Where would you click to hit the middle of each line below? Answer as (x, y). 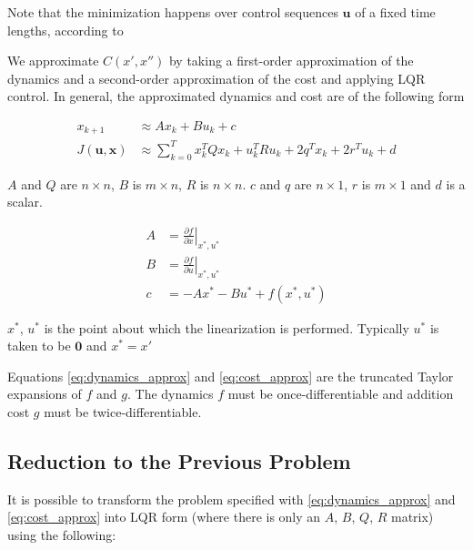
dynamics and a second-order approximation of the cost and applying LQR (216, 78)
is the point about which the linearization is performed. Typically (226, 327)
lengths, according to (65, 30)
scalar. (25, 202)
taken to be (39, 346)
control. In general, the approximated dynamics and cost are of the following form (236, 96)
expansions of (45, 394)
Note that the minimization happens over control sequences (173, 12)
